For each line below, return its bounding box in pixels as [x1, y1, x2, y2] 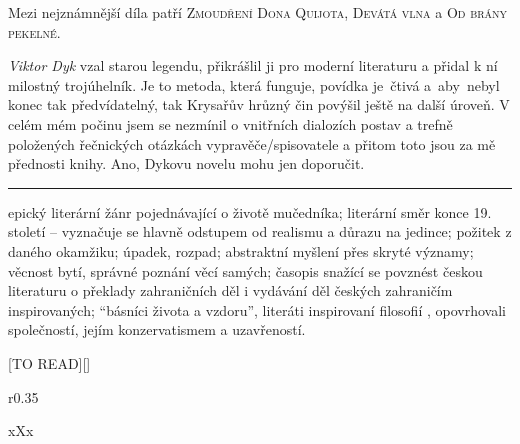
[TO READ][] [8, 352, 91, 373]
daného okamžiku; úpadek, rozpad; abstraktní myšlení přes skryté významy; [8, 240, 474, 261]
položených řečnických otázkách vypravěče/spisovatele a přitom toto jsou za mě [8, 133, 496, 154]
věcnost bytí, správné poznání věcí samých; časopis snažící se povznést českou [8, 260, 483, 281]
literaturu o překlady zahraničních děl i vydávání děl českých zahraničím [8, 280, 453, 301]
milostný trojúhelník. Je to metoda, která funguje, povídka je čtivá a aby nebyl [8, 74, 500, 95]
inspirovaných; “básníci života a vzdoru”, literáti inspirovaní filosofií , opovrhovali [8, 299, 506, 320]
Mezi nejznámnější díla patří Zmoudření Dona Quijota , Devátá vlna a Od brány [8, 2, 508, 22]
